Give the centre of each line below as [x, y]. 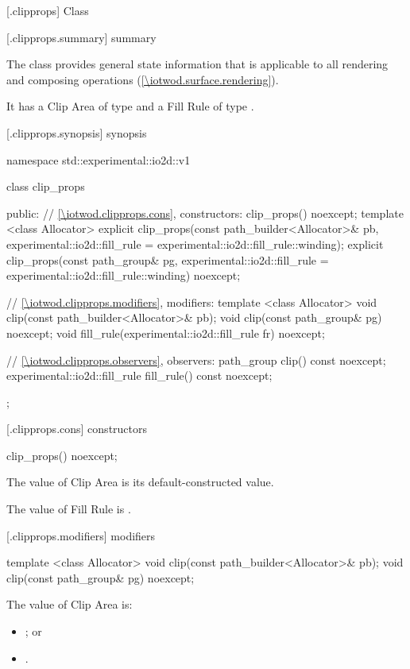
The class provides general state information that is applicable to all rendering [197, 64]
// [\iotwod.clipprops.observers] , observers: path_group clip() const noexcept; [196, 360]
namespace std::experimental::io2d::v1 [99, 159]
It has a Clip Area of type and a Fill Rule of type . [130, 106]
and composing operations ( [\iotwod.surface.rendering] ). [143, 79]
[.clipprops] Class [48, 10]
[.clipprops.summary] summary [81, 37]
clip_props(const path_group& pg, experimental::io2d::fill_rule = [168, 259]
